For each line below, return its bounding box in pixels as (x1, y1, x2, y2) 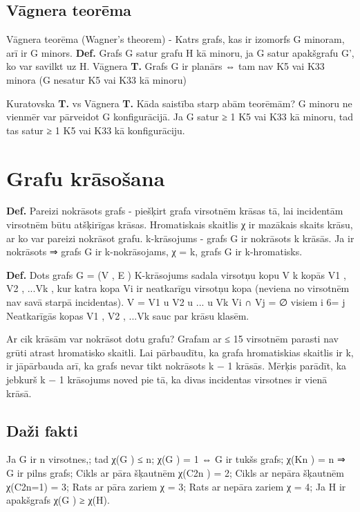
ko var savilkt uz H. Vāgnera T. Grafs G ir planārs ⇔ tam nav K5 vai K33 (6, 59, 325, 73)
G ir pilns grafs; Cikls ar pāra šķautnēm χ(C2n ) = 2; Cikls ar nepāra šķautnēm (6, 466, 344, 479)
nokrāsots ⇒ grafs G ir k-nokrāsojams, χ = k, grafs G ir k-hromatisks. (6, 244, 303, 259)
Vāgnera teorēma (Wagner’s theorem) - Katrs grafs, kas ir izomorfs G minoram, (6, 32, 345, 46)
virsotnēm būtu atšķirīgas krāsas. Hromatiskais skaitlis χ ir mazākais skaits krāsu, (6, 217, 353, 232)
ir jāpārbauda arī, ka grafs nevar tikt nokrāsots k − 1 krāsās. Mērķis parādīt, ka (6, 358, 347, 373)
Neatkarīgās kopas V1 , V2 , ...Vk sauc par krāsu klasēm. (6, 308, 249, 322)
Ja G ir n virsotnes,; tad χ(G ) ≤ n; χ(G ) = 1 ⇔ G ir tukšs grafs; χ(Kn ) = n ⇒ (6, 452, 345, 466)
